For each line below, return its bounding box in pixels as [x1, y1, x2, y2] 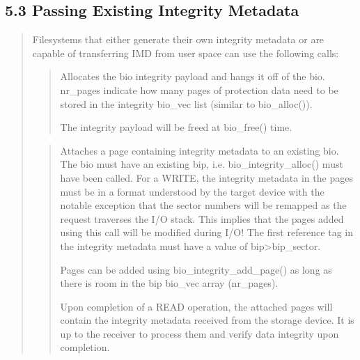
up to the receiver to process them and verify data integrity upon [60, 326, 339, 341]
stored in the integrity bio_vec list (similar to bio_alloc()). [60, 96, 313, 111]
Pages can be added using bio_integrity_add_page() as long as [60, 262, 332, 276]
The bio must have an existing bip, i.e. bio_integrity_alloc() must [60, 157, 343, 171]
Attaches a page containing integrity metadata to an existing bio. [60, 143, 339, 157]
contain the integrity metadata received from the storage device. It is [60, 313, 354, 327]
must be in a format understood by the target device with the [60, 184, 324, 198]
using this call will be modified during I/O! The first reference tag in [60, 225, 353, 240]
